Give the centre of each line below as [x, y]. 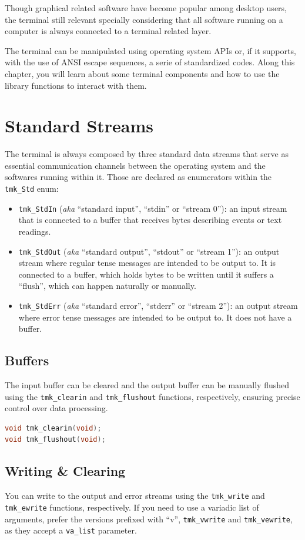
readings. [35, 231]
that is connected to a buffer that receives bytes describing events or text [150, 220]
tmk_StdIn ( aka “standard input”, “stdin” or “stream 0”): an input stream [153, 208]
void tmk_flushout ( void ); [55, 440]
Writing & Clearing [65, 471]
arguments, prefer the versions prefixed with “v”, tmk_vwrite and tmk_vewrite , [149, 519]
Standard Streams [79, 126]
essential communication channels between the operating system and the [135, 165]
